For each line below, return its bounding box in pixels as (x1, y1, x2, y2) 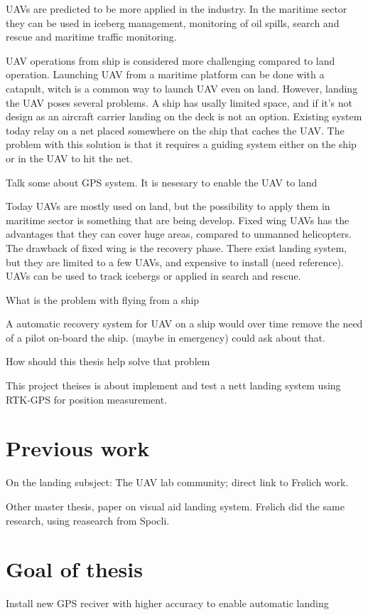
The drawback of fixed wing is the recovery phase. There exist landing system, (6, 240, 347, 255)
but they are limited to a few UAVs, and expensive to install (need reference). (6, 254, 344, 269)
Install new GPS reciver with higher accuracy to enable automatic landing (6, 596, 329, 611)
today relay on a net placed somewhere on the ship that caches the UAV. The (6, 122, 345, 137)
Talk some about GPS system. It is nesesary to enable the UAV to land (6, 174, 318, 189)
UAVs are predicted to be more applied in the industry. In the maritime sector (6, 1, 347, 16)
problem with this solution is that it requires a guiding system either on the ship (6, 137, 357, 152)
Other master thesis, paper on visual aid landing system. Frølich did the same (6, 498, 345, 513)
